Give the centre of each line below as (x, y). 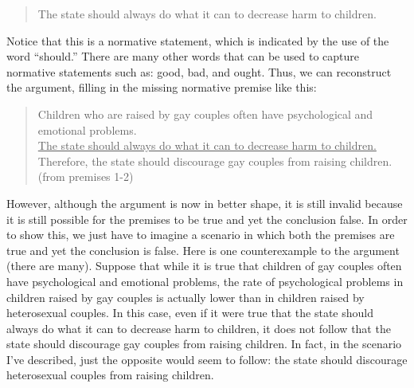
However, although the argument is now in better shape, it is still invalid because (205, 203)
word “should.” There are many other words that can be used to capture (183, 56)
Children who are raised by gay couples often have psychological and (205, 114)
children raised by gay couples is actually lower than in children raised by (186, 297)
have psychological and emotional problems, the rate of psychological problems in (205, 281)
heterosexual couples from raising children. (110, 375)
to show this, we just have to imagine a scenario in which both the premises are (201, 235)
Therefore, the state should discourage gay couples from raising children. (215, 161)
